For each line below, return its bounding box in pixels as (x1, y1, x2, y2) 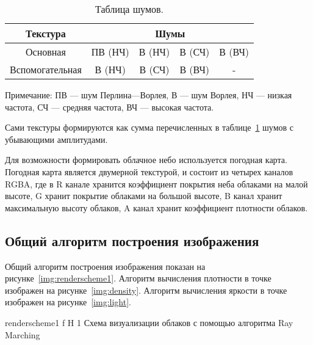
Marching (5, 328, 40, 341)
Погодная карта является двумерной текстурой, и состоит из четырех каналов (5, 165, 293, 178)
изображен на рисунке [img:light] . (5, 296, 131, 308)
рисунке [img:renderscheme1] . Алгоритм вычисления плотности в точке (5, 272, 272, 285)
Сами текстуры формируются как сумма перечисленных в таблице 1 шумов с (5, 121, 293, 134)
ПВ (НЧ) (91, 45, 129, 59)
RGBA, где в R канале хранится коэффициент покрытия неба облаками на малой (5, 177, 308, 190)
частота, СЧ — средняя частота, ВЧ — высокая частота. (5, 100, 214, 113)
